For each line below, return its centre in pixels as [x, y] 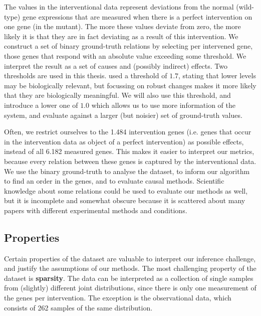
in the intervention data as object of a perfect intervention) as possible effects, [124, 141]
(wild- [245, 7]
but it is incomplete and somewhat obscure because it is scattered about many [125, 200]
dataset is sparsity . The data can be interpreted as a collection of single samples [129, 278]
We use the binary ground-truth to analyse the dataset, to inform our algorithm [127, 171]
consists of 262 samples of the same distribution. [78, 307]
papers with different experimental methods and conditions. [96, 210]
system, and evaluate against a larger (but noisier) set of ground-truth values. [123, 115]
